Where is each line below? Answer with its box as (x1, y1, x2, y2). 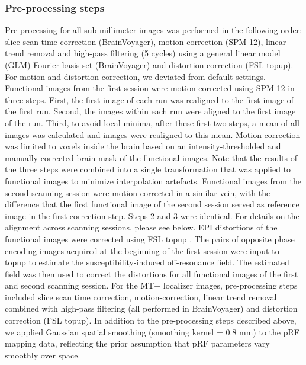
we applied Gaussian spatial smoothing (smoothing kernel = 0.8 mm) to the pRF (5, 325, 299, 338)
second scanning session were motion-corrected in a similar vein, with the (5, 186, 270, 198)
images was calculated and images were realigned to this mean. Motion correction (5, 128, 301, 140)
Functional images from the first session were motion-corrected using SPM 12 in (5, 82, 295, 94)
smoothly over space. (5, 348, 80, 361)
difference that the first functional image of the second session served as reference (5, 198, 299, 210)
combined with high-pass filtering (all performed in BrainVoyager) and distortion (5, 302, 298, 315)
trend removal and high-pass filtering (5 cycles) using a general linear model (5, 47, 281, 59)
